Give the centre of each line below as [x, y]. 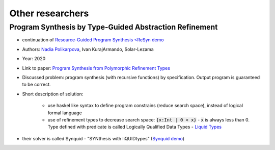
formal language [65, 113]
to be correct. [36, 85]
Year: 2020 [34, 59]
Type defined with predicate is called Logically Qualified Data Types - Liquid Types [134, 127]
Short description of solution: [53, 94]
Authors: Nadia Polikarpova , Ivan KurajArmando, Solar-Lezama [88, 49]
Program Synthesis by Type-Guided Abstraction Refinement [114, 27]
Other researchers [49, 13]
